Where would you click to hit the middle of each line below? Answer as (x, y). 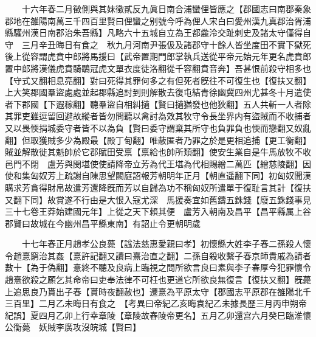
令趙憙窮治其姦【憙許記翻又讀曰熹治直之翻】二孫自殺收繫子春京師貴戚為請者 (158, 255)
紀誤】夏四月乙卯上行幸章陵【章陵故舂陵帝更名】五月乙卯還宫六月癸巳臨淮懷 (158, 315)
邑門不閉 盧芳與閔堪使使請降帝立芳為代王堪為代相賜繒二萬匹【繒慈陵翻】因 (158, 163)
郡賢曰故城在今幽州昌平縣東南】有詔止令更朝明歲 (103, 223)
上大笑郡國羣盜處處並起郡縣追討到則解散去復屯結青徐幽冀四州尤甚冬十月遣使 (158, 92)
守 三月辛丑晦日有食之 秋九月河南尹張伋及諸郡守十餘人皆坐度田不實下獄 (154, 44)
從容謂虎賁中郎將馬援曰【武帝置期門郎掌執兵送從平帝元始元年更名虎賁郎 (166, 56)
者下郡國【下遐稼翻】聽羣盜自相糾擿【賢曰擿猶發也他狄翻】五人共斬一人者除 (158, 104)
